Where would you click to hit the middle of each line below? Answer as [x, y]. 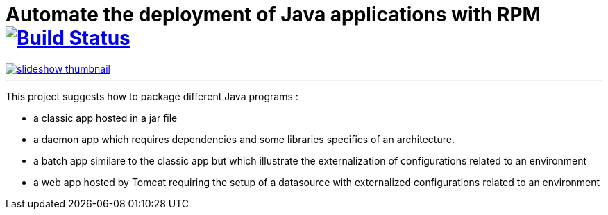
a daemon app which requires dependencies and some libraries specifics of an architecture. [244, 139]
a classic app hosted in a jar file [105, 118]
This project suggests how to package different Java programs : [152, 96]
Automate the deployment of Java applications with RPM [273, 15]
